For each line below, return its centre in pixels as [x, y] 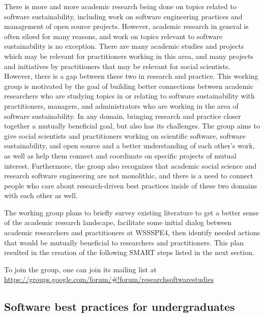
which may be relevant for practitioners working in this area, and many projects [129, 56]
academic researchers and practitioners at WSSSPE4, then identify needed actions [132, 232]
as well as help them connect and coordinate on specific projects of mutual [120, 155]
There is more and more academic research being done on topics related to [120, 6]
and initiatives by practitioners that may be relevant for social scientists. [117, 66]
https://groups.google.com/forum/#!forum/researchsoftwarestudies [109, 279]
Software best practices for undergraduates [120, 307]
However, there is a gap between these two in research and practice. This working [131, 76]
